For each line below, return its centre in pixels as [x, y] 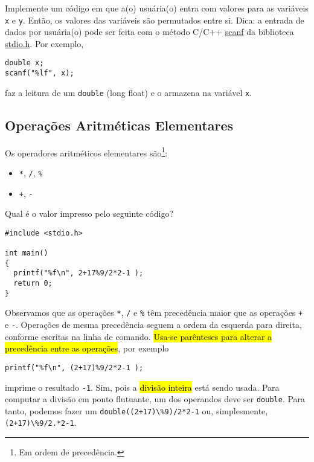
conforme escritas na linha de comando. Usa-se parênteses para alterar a [139, 336]
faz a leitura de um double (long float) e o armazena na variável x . [129, 92]
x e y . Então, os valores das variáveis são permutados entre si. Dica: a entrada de [155, 20]
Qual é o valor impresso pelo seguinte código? [89, 213]
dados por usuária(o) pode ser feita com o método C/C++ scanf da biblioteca [149, 32]
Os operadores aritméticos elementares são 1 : [86, 152]
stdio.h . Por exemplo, [44, 43]
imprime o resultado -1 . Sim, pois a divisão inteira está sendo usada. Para [142, 387]
